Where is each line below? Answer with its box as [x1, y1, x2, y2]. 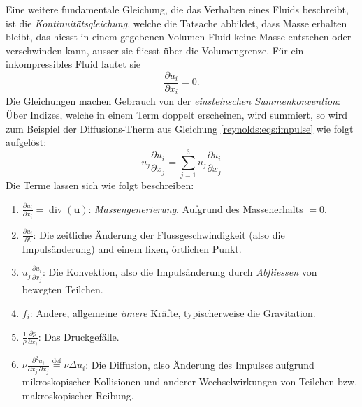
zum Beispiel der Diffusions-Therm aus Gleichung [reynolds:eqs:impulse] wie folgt [6, 121, 354, 135]
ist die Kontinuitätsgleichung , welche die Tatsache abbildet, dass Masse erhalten [6, 15, 347, 30]
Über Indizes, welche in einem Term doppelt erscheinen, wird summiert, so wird [6, 108, 347, 122]
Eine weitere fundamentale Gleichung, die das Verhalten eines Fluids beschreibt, [6, 2, 349, 16]
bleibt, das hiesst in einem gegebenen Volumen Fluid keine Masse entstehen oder [6, 29, 352, 44]
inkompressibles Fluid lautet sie [6, 57, 141, 71]
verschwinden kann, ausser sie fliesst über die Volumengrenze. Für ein [6, 43, 304, 57]
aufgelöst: [6, 135, 47, 149]
